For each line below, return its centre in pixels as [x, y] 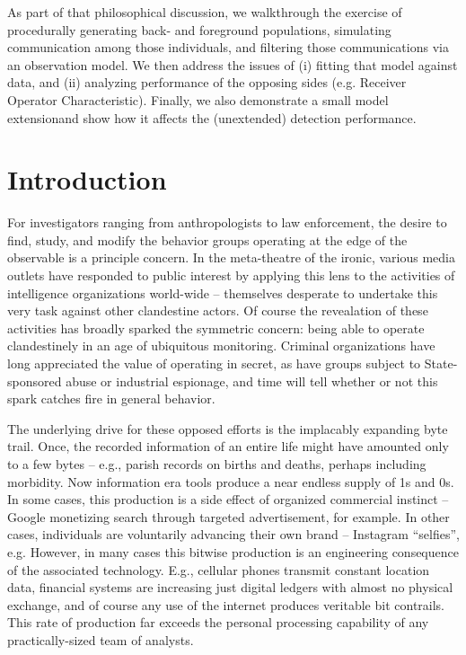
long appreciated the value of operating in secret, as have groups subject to [214, 363]
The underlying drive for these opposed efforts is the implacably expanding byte [228, 428]
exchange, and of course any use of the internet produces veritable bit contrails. [226, 604]
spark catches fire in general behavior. [111, 398]
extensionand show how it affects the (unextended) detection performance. [212, 117]
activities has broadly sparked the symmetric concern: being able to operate [216, 327]
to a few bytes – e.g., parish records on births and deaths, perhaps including [217, 464]
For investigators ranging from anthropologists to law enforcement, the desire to [227, 222]
